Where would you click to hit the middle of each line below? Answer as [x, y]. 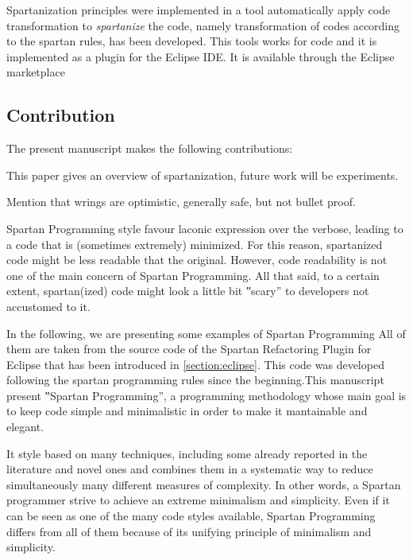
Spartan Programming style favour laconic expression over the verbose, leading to [205, 228]
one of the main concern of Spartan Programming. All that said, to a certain [193, 275]
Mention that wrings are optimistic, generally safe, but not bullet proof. [181, 202]
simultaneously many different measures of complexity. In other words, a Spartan [204, 484]
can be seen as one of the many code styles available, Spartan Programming [191, 516]
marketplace [36, 72]
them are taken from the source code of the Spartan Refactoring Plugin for [189, 349]
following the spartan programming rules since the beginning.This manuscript [195, 380]
